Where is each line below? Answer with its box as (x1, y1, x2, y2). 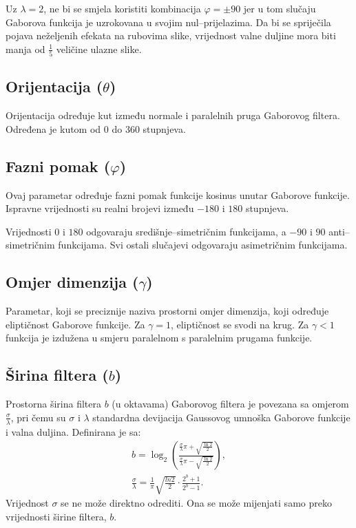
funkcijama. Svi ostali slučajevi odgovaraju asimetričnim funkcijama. (58, 237, 348, 252)
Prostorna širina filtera (6, 397, 101, 411)
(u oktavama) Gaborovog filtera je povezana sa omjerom (112, 397, 349, 411)
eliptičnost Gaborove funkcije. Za (6, 317, 145, 331)
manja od (6, 41, 45, 56)
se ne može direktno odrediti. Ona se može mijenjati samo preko (61, 496, 332, 510)
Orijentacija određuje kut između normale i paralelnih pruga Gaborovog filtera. (6, 108, 340, 123)
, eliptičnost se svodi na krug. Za (171, 317, 309, 331)
